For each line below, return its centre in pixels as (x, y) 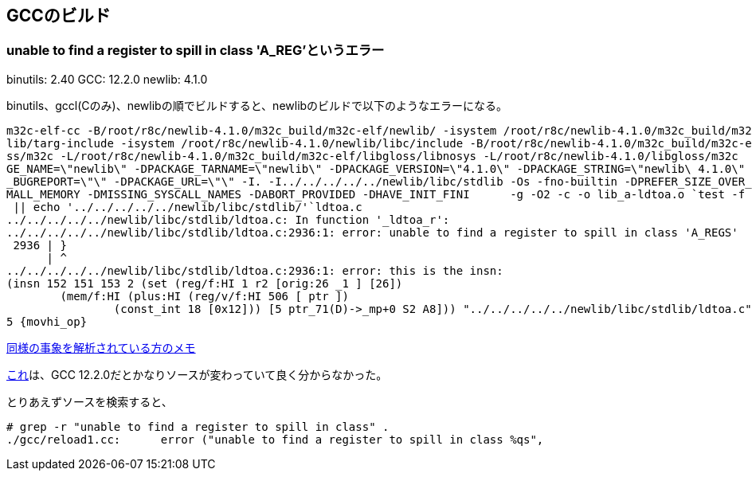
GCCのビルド (59, 16)
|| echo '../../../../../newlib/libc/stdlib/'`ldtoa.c (188, 207)
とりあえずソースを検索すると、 (90, 401)
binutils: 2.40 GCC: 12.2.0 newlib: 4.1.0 (107, 79)
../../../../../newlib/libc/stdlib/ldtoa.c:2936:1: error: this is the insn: (255, 270)
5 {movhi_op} (47, 321)
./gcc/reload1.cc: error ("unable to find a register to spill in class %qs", (275, 439)
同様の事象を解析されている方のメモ (101, 347)
